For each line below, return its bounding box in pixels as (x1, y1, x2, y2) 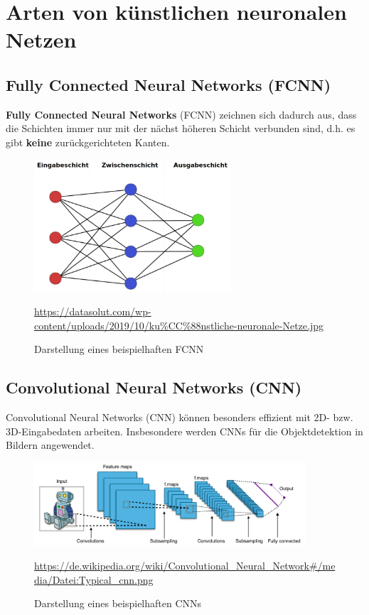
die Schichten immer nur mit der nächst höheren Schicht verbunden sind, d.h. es (6, 121, 355, 136)
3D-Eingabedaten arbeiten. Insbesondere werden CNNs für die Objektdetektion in (6, 423, 363, 438)
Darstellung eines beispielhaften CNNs (34, 596, 202, 611)
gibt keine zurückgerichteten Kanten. (6, 134, 170, 149)
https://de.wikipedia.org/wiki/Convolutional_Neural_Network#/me (34, 558, 336, 573)
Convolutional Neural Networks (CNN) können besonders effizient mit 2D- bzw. (6, 410, 353, 425)
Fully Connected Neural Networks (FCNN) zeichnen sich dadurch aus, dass (6, 107, 357, 121)
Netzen (6, 25, 77, 54)
